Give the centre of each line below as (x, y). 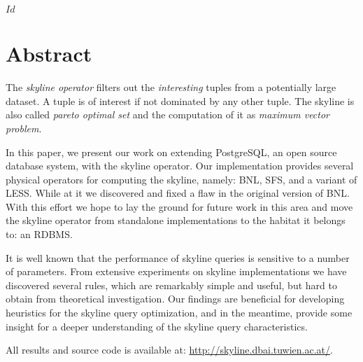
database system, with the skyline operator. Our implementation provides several (180, 166)
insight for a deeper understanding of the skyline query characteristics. (157, 326)
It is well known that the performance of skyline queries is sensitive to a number (178, 257)
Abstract (49, 54)
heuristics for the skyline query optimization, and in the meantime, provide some (179, 313)
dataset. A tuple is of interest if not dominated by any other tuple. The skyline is (180, 100)
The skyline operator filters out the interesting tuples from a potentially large (171, 87)
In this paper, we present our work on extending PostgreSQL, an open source (171, 152)
